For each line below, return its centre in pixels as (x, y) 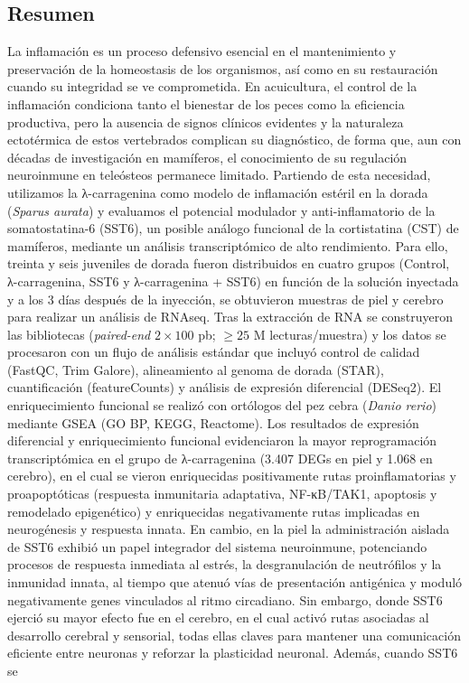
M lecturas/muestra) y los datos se (350, 334)
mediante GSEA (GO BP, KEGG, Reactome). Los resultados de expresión (213, 422)
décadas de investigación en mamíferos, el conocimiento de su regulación (207, 157)
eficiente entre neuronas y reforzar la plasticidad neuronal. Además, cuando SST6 (233, 653)
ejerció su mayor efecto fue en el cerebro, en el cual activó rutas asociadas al (218, 618)
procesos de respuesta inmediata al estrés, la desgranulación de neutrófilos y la (225, 564)
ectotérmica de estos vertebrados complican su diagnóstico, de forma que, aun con (234, 140)
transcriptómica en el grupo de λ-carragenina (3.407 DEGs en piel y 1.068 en (220, 458)
